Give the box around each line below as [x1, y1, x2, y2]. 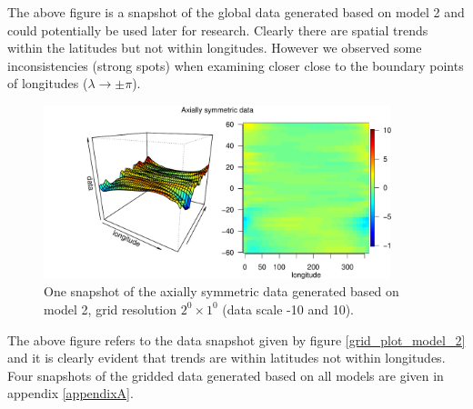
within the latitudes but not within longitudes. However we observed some [7, 38, 422, 57]
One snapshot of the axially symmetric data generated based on [44, 282, 399, 301]
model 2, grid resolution [44, 299, 177, 318]
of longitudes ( [7, 74, 88, 93]
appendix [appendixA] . [7, 384, 134, 403]
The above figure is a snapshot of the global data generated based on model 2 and [7, 3, 465, 21]
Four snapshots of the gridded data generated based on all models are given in [7, 365, 444, 384]
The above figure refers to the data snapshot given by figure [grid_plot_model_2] [7, 330, 466, 349]
